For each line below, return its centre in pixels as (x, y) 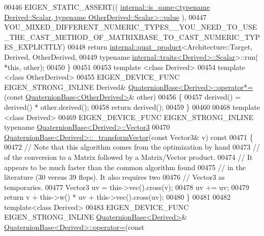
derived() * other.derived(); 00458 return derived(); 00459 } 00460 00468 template (132, 107)
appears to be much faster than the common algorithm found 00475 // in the (125, 167)
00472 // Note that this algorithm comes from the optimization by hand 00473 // (132, 147)
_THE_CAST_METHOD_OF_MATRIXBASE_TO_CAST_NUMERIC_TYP (132, 37)
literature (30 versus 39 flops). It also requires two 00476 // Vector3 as (115, 177)
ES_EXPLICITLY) (35, 47)
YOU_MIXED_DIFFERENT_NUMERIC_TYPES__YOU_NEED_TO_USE (131, 27)
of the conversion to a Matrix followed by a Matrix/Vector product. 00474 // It (128, 157)
